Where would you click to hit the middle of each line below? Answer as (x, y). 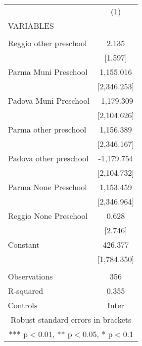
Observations (30, 276)
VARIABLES (31, 26)
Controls (23, 305)
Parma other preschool (47, 129)
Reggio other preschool (47, 43)
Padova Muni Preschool (49, 101)
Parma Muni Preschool (48, 72)
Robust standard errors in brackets (71, 319)
